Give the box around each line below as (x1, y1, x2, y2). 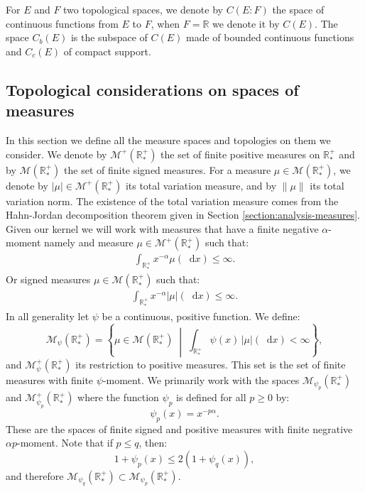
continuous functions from (6, 16, 119, 31)
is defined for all (176, 390, 246, 405)
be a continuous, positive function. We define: (102, 309, 300, 323)
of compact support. (63, 43, 151, 58)
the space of (272, 2, 325, 16)
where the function (77, 390, 159, 405)
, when (151, 16, 180, 31)
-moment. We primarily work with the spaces (102, 373, 300, 388)
